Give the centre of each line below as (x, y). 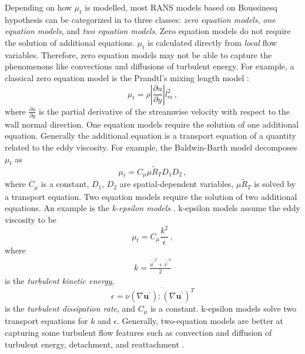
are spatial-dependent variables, (177, 184)
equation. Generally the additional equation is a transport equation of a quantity (150, 136)
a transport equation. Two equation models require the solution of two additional (151, 196)
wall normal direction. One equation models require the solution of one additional (152, 124)
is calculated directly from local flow (212, 42)
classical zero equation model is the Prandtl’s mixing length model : (127, 77)
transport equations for (46, 321)
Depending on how (38, 7)
